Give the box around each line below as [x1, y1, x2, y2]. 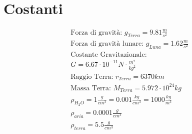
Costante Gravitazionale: [70, 51, 147, 58]
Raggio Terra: [70, 73, 113, 80]
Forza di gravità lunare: [70, 40, 144, 47]
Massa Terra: [70, 84, 111, 92]
